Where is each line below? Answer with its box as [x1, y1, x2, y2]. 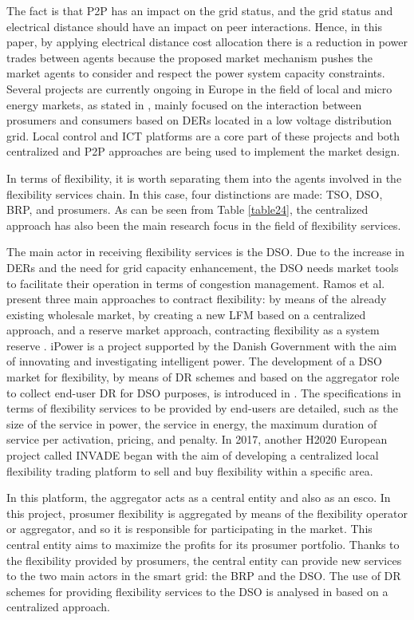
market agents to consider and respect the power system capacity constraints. [6, 65, 385, 81]
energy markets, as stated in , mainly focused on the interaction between [6, 96, 362, 113]
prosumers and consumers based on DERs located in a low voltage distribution [6, 112, 392, 128]
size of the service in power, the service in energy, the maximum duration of [6, 415, 377, 432]
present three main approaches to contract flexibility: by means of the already [6, 290, 387, 307]
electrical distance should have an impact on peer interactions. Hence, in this [6, 18, 382, 34]
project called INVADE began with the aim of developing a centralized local [6, 447, 379, 464]
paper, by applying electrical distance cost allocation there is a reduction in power [6, 34, 408, 50]
